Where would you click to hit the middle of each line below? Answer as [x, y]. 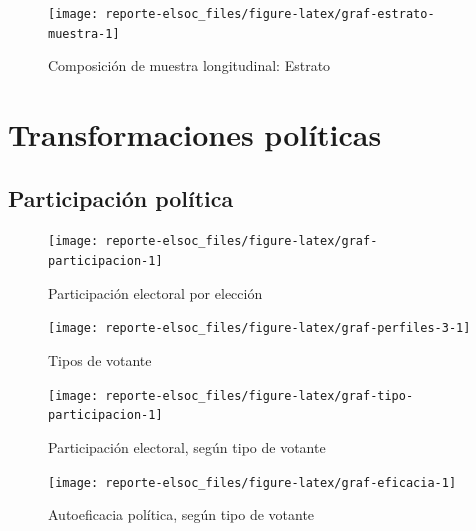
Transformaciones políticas [195, 134]
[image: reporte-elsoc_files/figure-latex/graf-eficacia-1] [252, 482]
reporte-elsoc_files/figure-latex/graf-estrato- [270, 14]
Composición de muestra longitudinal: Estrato [189, 65]
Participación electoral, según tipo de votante [187, 446]
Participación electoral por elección [155, 292]
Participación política [121, 197]
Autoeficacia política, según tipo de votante [181, 514]
